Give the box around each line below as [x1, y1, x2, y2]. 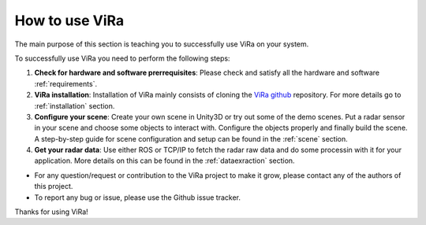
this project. [34, 182, 73, 191]
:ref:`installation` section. [34, 101, 115, 110]
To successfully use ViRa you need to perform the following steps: [14, 53, 230, 63]
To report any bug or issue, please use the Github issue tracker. [34, 193, 241, 202]
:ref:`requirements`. [34, 79, 98, 88]
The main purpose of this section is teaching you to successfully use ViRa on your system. [14, 39, 309, 49]
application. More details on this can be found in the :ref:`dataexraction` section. [34, 156, 295, 165]
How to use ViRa [14, 12, 125, 29]
